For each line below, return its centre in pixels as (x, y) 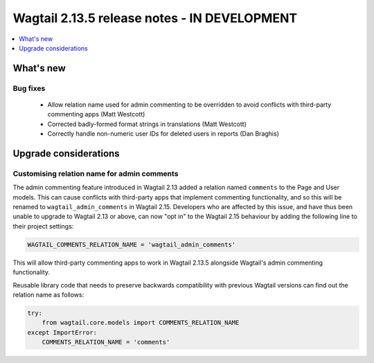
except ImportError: (62, 332)
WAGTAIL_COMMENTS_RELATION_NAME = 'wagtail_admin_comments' (132, 245)
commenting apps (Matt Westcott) (96, 114)
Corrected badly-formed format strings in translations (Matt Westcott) (147, 124)
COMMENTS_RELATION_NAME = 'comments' (106, 342)
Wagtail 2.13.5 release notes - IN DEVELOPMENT (155, 18)
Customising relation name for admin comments (96, 173)
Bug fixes (29, 88)
